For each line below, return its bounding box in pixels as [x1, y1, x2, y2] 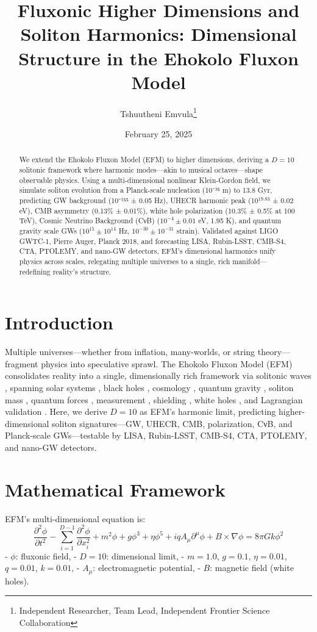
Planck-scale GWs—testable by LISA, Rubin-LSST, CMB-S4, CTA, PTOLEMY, [5, 429, 307, 442]
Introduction [5, 310, 113, 335]
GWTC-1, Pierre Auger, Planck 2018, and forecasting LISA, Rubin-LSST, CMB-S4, [19, 235, 286, 246]
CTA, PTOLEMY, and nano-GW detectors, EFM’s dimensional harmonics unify [19, 246, 276, 256]
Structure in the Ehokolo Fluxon [18, 45, 299, 70]
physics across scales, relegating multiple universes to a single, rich [19, 256, 230, 266]
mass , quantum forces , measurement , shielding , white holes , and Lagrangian [5, 393, 303, 406]
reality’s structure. [52, 266, 112, 276]
